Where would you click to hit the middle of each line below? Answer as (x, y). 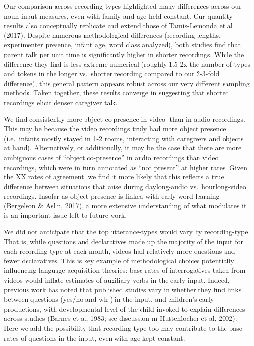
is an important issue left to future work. (66, 215)
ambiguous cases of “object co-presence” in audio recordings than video (111, 157)
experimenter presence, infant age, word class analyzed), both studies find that (122, 44)
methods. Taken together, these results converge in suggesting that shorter (116, 93)
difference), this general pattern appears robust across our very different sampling (127, 83)
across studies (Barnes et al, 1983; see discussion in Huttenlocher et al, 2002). (121, 318)
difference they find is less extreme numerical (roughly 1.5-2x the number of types (127, 64)
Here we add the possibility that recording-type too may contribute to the (115, 328)
